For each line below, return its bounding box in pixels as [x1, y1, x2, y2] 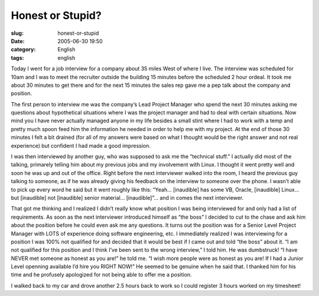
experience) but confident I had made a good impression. [11, 142, 151, 149]
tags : [11, 54, 24, 61]
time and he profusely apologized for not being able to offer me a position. [11, 271, 192, 278]
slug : [11, 30, 24, 37]
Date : [11, 37, 25, 44]
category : [11, 46, 36, 53]
